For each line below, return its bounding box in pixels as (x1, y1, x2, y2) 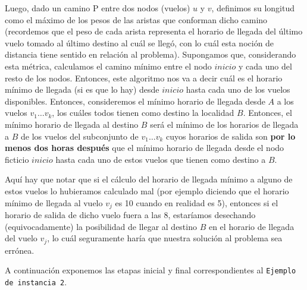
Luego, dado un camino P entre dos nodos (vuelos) (5, 2, 190, 14)
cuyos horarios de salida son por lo (165, 130, 296, 142)
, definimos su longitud (211, 2, 295, 14)
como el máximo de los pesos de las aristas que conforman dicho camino (5, 13, 268, 26)
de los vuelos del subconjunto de (20, 130, 139, 142)
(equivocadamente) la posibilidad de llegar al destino (5, 220, 197, 232)
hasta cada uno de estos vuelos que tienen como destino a (55, 153, 266, 165)
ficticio (5, 153, 29, 165)
